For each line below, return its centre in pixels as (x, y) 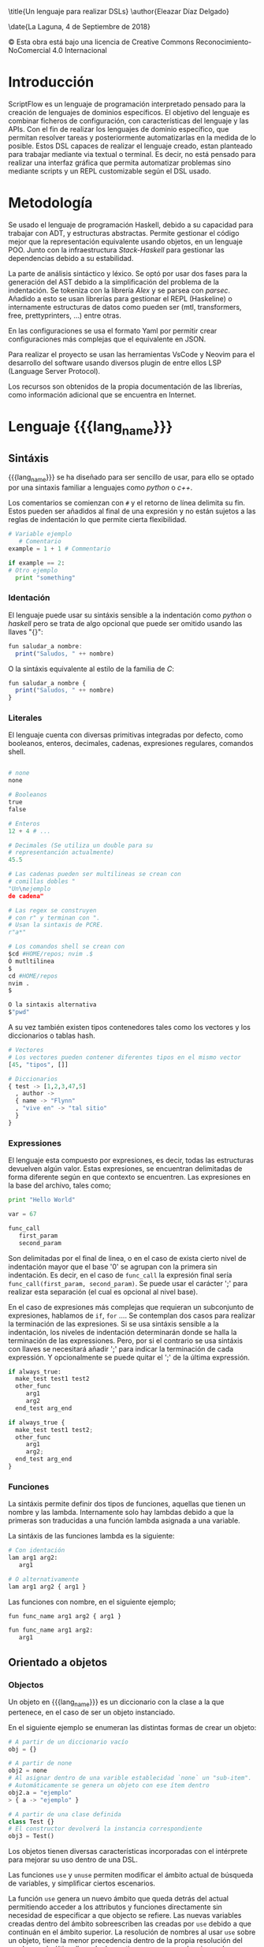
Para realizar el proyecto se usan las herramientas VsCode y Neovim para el (132, 354)
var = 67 (22, 1214)
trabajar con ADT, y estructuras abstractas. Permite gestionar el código (124, 233)
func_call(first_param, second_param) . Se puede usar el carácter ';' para (128, 1283)
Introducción (51, 82)
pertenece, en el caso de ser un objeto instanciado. (92, 1712)
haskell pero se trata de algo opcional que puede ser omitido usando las (125, 623)
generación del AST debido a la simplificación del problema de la (113, 282)
